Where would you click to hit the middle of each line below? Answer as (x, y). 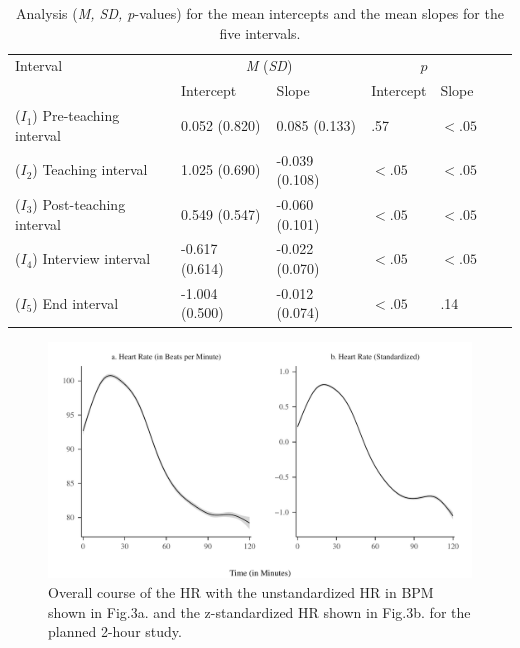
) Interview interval (91, 258)
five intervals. (260, 32)
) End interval (75, 302)
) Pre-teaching (76, 115)
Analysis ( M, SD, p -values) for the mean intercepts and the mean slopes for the (260, 13)
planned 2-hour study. (115, 631)
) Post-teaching (79, 204)
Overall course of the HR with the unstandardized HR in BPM (241, 592)
